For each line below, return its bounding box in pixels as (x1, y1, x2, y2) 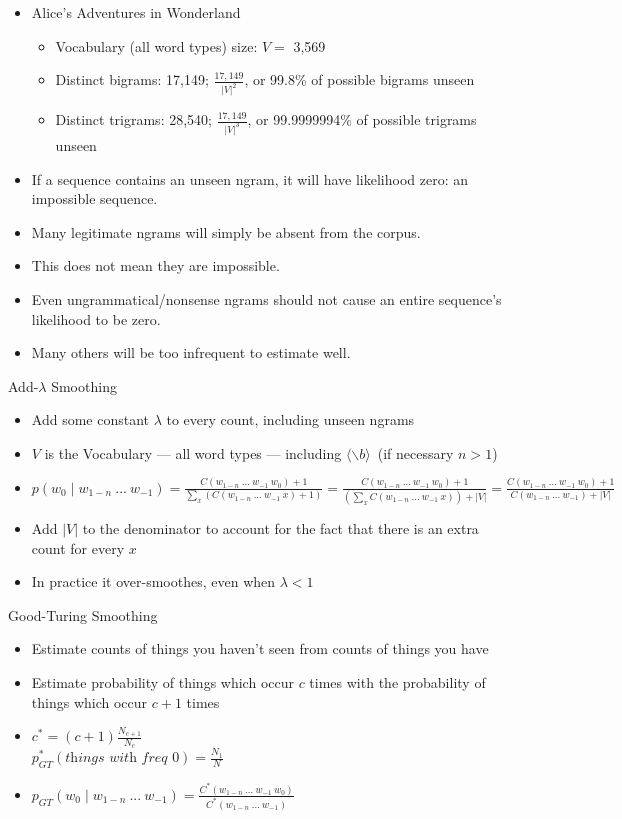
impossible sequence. (31, 188, 158, 209)
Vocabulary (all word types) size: (55, 35, 258, 56)
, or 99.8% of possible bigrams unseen (244, 69, 475, 90)
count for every (31, 537, 125, 558)
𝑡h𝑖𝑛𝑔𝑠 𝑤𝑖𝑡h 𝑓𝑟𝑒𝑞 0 (65, 751, 180, 766)
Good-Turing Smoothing (8, 604, 158, 625)
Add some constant (31, 409, 149, 430)
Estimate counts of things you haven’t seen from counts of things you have (31, 638, 489, 659)
